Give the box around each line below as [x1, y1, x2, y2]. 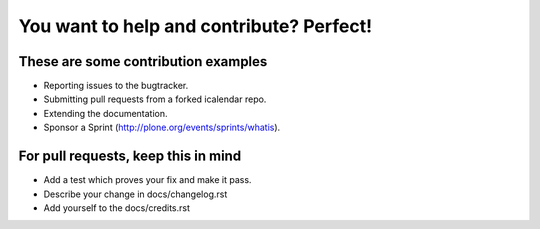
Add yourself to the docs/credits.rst [43, 201, 190, 214]
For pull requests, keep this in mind [18, 148, 242, 165]
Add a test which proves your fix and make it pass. [43, 174, 252, 186]
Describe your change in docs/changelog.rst [43, 188, 228, 200]
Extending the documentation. [43, 107, 169, 119]
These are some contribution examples [18, 53, 268, 70]
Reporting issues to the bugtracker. [43, 80, 189, 92]
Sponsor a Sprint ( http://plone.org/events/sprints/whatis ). [43, 121, 281, 134]
